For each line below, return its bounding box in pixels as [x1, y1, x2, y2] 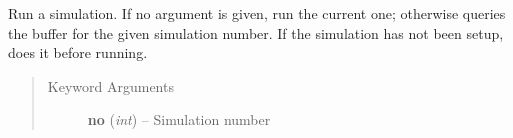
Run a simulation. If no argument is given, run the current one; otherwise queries [8, 3, 506, 23]
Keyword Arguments [47, 75, 174, 96]
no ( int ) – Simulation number [87, 109, 271, 130]
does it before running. [8, 42, 148, 63]
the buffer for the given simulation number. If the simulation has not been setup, [8, 22, 504, 43]
